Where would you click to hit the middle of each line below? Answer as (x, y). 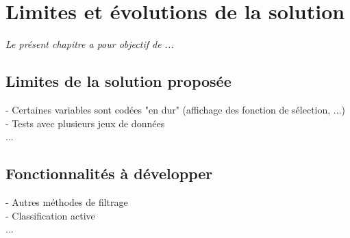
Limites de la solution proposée (118, 81)
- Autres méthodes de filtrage (67, 201)
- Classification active (50, 215)
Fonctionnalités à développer (109, 173)
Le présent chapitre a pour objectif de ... (90, 44)
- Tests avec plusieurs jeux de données (85, 123)
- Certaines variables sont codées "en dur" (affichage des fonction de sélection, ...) (175, 109)
